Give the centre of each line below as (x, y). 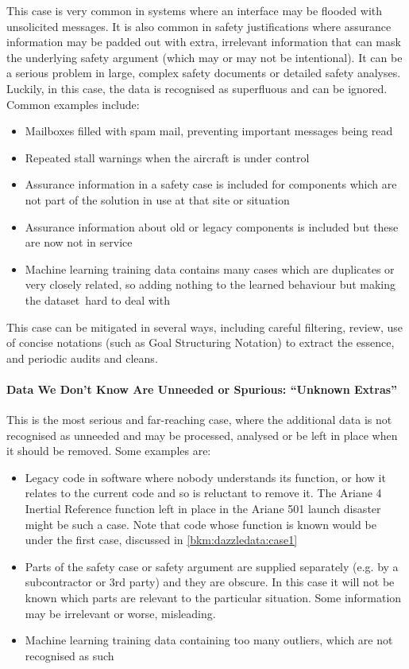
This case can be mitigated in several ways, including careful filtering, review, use (205, 327)
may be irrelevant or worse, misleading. (120, 613)
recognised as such (69, 655)
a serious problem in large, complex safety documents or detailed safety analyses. (204, 73)
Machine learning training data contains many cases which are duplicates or (210, 268)
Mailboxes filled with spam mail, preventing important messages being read (209, 131)
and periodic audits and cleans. (82, 358)
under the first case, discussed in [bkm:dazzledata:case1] (161, 540)
